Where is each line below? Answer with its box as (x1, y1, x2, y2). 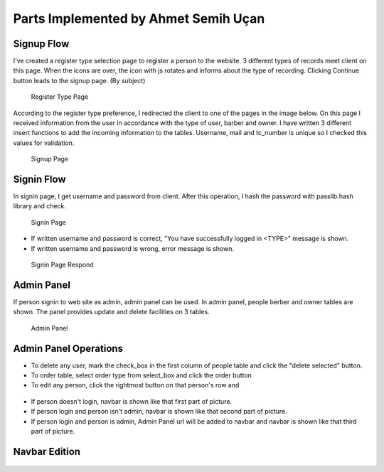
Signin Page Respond (31, 260, 94, 269)
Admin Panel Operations (13, 342, 124, 355)
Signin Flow (13, 173, 66, 185)
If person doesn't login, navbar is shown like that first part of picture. (31, 397, 233, 405)
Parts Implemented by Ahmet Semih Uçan (13, 11, 265, 26)
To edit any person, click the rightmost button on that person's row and (31, 381, 240, 390)
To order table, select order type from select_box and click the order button (31, 371, 252, 380)
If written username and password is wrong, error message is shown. (31, 244, 235, 252)
